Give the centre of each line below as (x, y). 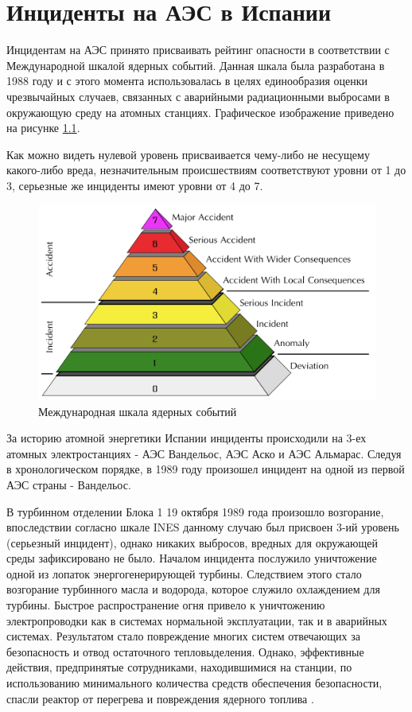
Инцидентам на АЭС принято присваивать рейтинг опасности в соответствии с (198, 50)
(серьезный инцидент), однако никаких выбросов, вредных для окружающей (192, 542)
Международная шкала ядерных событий (138, 411)
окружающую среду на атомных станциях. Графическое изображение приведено (200, 112)
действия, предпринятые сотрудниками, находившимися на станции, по (179, 667)
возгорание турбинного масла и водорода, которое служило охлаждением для (193, 589)
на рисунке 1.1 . (43, 128)
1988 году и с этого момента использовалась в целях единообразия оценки (187, 81)
